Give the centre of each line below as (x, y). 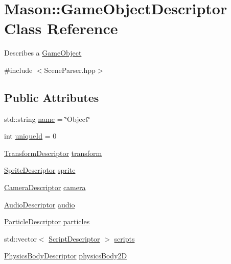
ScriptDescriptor (74, 238)
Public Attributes (52, 97)
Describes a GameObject (43, 53)
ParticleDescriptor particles (47, 221)
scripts (124, 238)
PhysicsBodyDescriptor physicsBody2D (66, 256)
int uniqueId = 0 (30, 136)
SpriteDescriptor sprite (40, 170)
